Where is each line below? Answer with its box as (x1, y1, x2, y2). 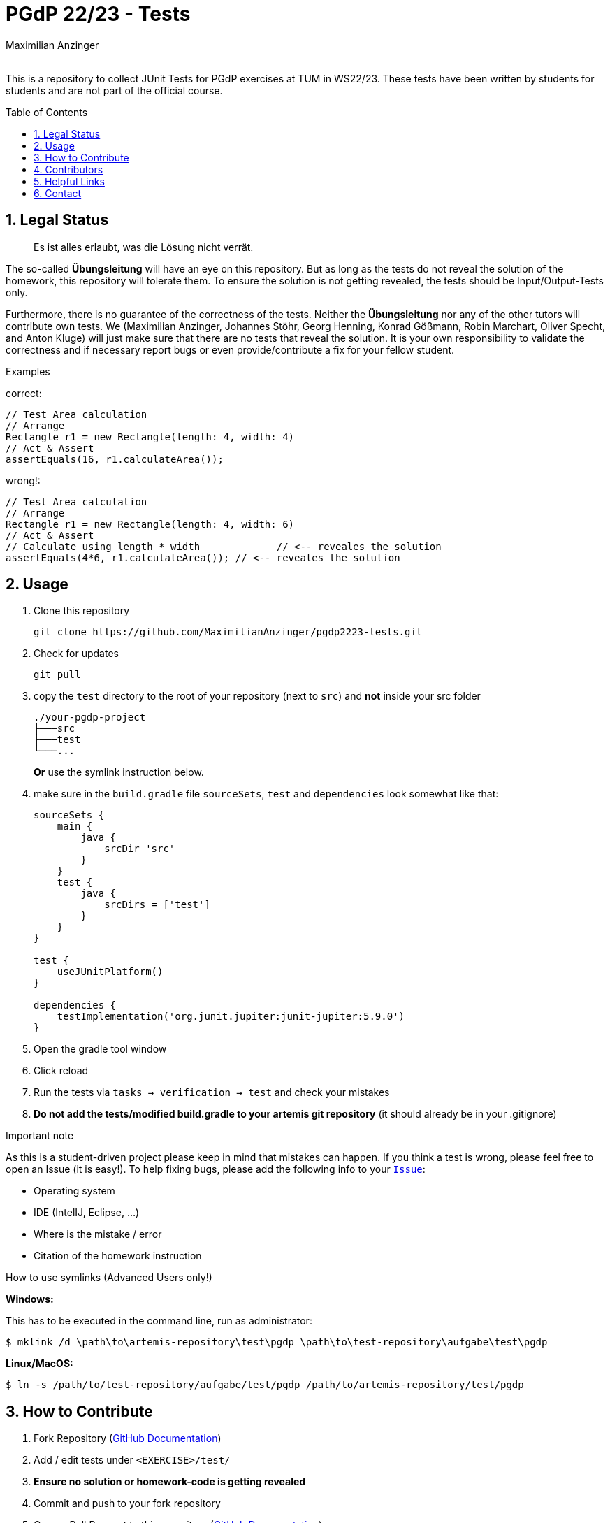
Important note (6, 1129, 74, 1142)
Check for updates (34, 647, 119, 660)
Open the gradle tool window (34, 1043, 167, 1055)
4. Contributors (34, 163, 103, 175)
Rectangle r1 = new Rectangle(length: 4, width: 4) (6, 431, 295, 442)
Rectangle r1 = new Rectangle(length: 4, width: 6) (6, 518, 295, 530)
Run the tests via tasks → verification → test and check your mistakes (34, 1086, 390, 1099)
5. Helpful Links (34, 175, 105, 187)
